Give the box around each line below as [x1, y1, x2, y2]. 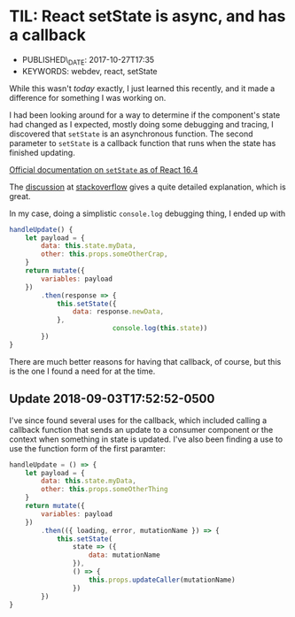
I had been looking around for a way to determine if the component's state [9, 109, 281, 120]
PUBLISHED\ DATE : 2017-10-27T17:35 [21, 54, 155, 67]
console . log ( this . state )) [112, 324, 208, 333]
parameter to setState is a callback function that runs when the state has [9, 137, 276, 148]
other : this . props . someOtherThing [41, 485, 168, 494]
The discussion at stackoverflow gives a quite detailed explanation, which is [9, 181, 286, 192]
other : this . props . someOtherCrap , [41, 250, 168, 258]
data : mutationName [88, 551, 161, 559]
